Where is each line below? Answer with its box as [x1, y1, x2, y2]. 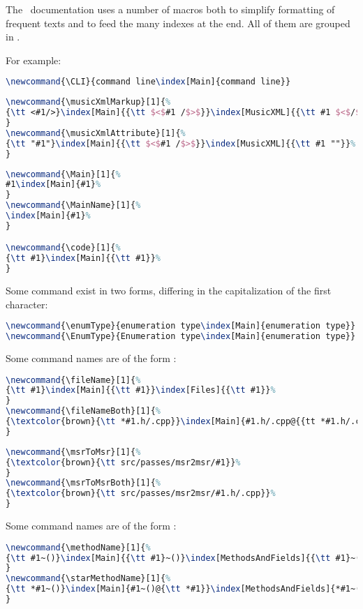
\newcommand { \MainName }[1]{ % [6, 200, 141, 211]
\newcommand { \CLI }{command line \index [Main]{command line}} [6, 77, 291, 87]
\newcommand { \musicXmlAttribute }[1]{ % [6, 128, 186, 138]
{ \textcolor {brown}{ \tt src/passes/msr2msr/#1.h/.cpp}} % [6, 488, 276, 499]
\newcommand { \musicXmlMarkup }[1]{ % [6, 97, 171, 107]
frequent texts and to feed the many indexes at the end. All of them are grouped [6, 15, 350, 30]
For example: [6, 52, 61, 67]
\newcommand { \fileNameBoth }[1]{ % [6, 406, 161, 416]
